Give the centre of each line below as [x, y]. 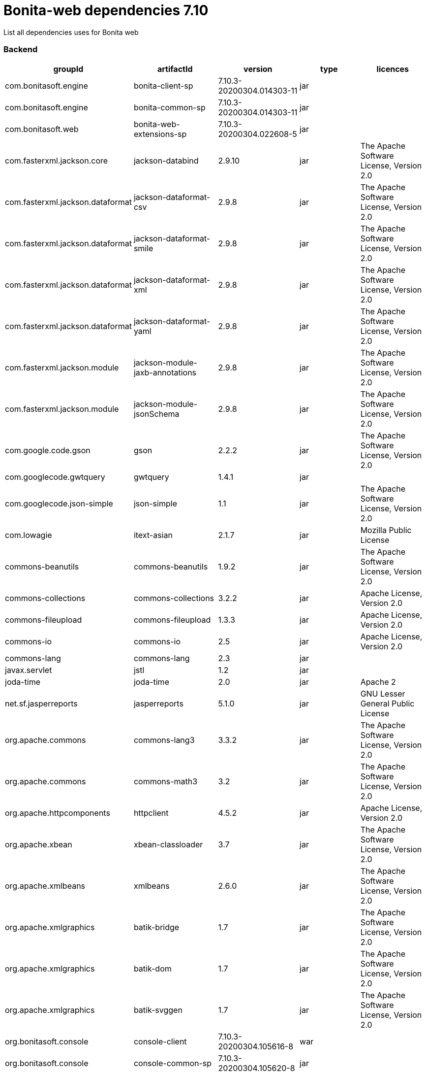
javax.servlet [29, 670]
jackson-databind [166, 160]
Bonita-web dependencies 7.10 [106, 10]
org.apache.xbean [39, 844]
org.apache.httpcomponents [58, 813]
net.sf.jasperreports [41, 703]
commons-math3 [166, 781]
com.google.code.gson [48, 450]
